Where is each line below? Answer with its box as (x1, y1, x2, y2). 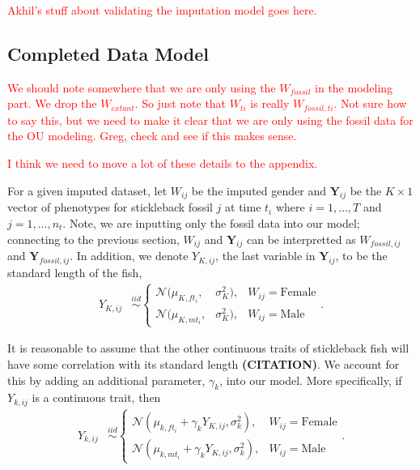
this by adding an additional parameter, (7, 371, 206, 388)
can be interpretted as (246, 230, 356, 247)
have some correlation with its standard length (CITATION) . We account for (7, 356, 400, 373)
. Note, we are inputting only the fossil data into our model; (62, 215, 360, 232)
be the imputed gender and (191, 182, 326, 199)
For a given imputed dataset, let (7, 182, 168, 199)
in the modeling (315, 79, 393, 96)
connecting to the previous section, (7, 230, 180, 247)
